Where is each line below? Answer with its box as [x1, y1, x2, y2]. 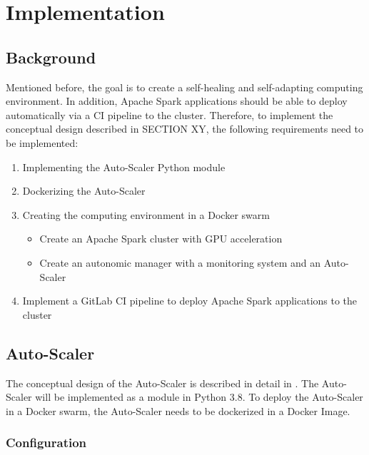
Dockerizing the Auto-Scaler [22, 183, 146, 198]
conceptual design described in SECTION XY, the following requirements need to [6, 121, 364, 136]
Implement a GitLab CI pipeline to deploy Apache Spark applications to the [22, 293, 358, 308]
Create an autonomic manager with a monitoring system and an [39, 255, 321, 270]
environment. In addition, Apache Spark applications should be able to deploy [6, 93, 348, 108]
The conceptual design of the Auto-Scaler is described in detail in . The [6, 375, 319, 390]
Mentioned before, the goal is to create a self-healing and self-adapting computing [6, 79, 363, 94]
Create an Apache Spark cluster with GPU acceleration [39, 231, 283, 246]
